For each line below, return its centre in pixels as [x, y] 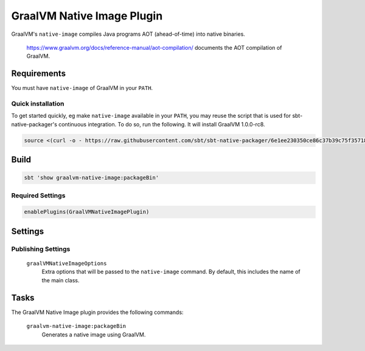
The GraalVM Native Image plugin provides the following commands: [97, 312]
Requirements [39, 74]
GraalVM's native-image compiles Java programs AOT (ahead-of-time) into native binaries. [128, 34]
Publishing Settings [41, 249]
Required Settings [38, 196]
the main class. [61, 280]
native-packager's [34, 124]
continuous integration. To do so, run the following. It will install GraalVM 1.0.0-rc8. [162, 124]
